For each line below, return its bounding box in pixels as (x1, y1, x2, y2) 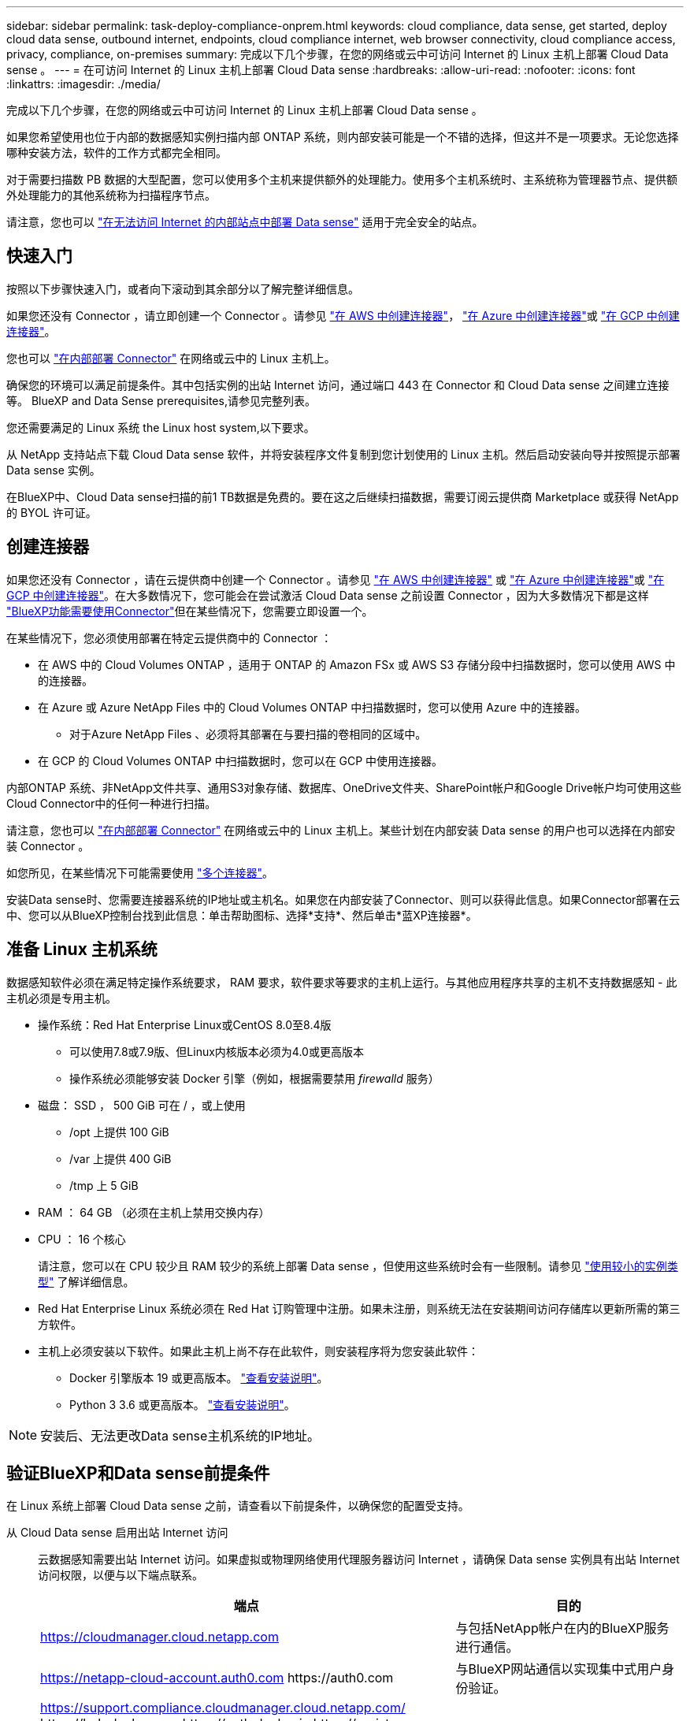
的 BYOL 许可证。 (6, 505, 97, 519)
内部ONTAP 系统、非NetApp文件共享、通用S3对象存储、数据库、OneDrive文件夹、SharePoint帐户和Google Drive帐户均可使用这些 (6, 780, 681, 794)
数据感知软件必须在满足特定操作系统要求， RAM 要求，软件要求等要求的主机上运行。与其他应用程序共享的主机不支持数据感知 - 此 (6, 975, 677, 989)
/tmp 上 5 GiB (69, 1178, 139, 1192)
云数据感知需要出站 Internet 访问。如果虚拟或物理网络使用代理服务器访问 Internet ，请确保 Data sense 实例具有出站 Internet (38, 1552, 680, 1567)
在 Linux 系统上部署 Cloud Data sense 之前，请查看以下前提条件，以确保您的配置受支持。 (6, 1499, 469, 1513)
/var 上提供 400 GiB (69, 1151, 172, 1165)
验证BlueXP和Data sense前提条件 (6, 1463, 270, 1483)
